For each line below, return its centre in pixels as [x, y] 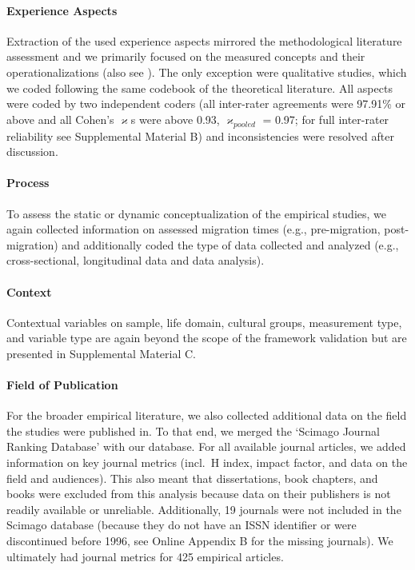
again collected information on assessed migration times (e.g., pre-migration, [194, 229]
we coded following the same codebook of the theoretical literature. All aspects [200, 88]
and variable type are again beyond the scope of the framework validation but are [207, 338]
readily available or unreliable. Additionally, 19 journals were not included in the [204, 509]
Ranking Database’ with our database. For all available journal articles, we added [206, 446]
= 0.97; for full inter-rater [326, 119]
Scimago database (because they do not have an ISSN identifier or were [182, 525]
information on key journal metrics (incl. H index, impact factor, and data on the [207, 462]
